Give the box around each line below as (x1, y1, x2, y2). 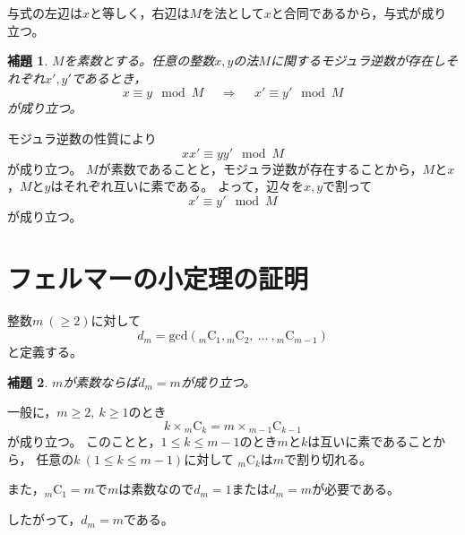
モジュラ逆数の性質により (7, 128, 157, 147)
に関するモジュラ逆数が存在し (270, 51, 445, 70)
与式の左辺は (7, 4, 82, 22)
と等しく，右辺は (90, 4, 190, 22)
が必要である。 (312, 479, 400, 498)
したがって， (7, 510, 82, 529)
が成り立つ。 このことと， (7, 432, 161, 451)
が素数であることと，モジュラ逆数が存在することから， (98, 159, 423, 177)
